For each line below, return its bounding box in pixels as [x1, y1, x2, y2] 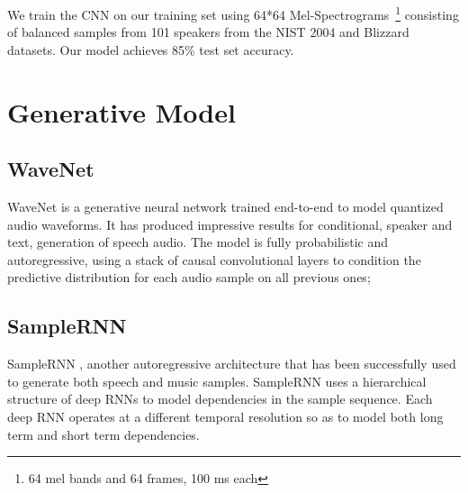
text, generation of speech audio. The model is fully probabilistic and [7, 233, 389, 251]
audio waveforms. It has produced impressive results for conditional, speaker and [7, 215, 453, 233]
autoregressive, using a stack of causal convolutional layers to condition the [7, 250, 421, 269]
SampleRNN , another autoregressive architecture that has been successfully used [7, 354, 456, 373]
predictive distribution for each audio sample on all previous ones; [7, 268, 371, 287]
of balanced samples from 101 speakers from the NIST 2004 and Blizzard [7, 23, 409, 41]
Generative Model [7, 93, 236, 130]
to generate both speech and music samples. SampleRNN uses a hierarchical [7, 371, 427, 390]
